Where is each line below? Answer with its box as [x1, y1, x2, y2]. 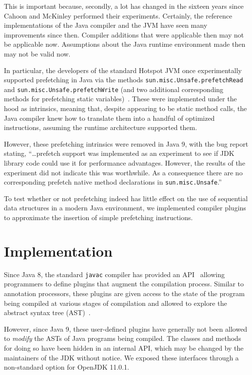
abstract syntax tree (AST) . [4, 307, 91, 318]
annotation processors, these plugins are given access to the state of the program [4, 288, 245, 299]
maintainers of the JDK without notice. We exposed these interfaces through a [4, 352, 239, 362]
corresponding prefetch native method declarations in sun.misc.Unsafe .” [4, 177, 222, 187]
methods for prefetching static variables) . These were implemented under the [4, 94, 237, 104]
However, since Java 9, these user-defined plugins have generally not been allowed [4, 323, 248, 334]
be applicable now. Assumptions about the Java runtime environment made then [4, 39, 246, 49]
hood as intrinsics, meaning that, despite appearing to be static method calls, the [4, 103, 247, 113]
